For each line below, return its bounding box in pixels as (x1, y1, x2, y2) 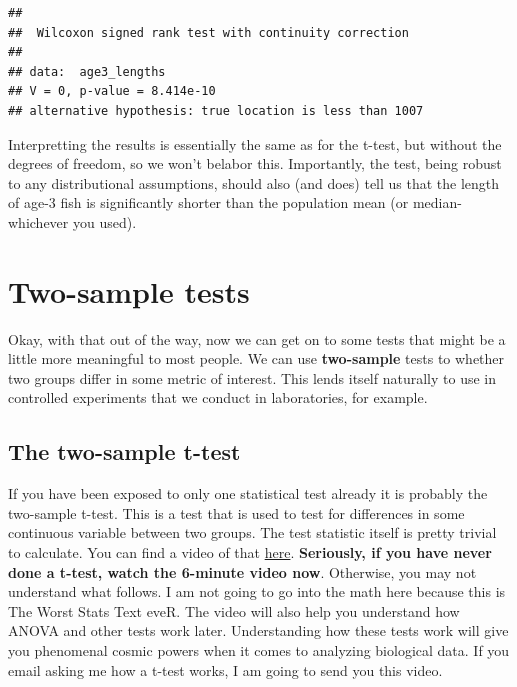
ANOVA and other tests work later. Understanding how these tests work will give (8, 620, 509, 641)
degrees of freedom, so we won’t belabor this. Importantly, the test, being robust (8, 153, 502, 174)
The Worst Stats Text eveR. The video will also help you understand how (8, 600, 460, 621)
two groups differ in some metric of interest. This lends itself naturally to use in (8, 367, 496, 388)
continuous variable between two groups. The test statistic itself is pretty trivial (8, 522, 497, 543)
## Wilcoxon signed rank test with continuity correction (8, 25, 409, 40)
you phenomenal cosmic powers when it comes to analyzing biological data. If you (8, 639, 510, 660)
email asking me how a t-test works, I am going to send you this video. (8, 659, 443, 680)
